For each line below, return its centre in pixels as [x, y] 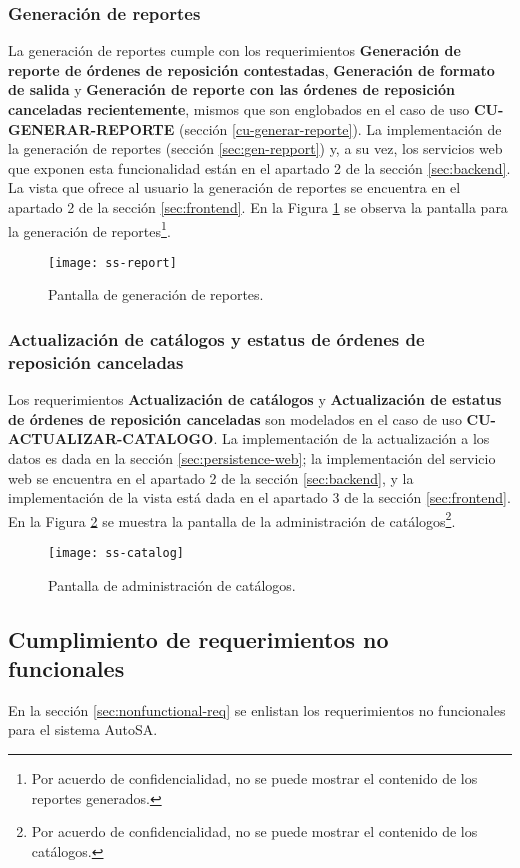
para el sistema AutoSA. [83, 729]
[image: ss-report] [112, 262]
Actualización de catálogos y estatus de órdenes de [216, 338]
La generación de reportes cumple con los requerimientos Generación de [234, 50]
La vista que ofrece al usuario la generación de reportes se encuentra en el [234, 187]
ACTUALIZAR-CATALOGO [111, 438]
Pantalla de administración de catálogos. [172, 584]
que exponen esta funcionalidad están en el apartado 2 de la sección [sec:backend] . [259, 167]
